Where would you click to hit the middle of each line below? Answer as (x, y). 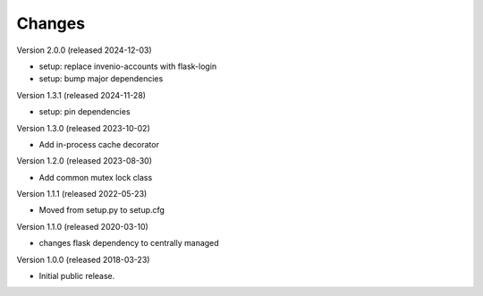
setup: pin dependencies (85, 112)
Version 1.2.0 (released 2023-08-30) (84, 161)
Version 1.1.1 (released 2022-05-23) (82, 194)
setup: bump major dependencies (101, 79)
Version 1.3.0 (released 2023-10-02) (84, 128)
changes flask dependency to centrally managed (129, 243)
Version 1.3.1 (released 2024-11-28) (81, 95)
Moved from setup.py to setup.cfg (102, 210)
